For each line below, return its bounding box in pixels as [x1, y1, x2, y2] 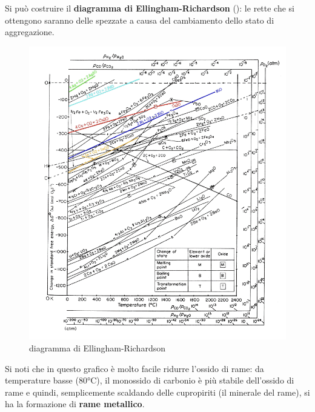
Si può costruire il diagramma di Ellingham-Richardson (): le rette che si [5, 2, 295, 14]
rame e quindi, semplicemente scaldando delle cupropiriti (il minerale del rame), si [5, 385, 310, 398]
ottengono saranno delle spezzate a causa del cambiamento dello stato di [5, 13, 274, 26]
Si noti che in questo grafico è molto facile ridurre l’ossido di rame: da [5, 362, 264, 374]
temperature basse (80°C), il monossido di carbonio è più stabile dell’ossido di [5, 374, 294, 387]
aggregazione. [5, 25, 55, 38]
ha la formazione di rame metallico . [5, 397, 145, 410]
